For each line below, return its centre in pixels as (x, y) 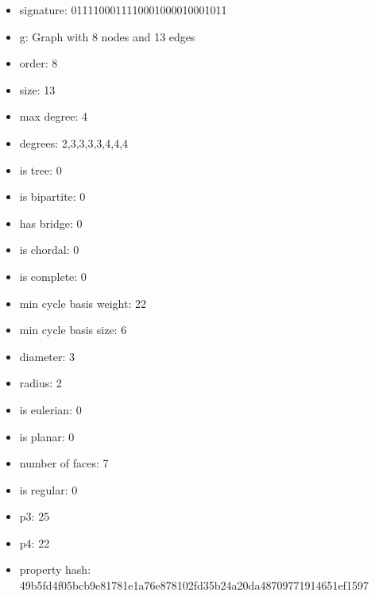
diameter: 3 (47, 356)
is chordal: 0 (49, 250)
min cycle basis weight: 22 (83, 303)
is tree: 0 (41, 169)
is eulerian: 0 (50, 409)
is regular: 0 (48, 489)
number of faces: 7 (64, 463)
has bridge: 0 (51, 223)
